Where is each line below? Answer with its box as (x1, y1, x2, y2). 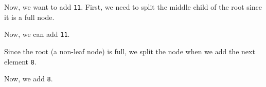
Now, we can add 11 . (4, 29, 70, 39)
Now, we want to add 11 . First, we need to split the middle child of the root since (4, 2, 262, 12)
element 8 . (4, 56, 37, 67)
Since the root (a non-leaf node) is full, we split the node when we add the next (4, 46, 255, 56)
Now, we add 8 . (4, 73, 53, 84)
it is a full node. (4, 11, 55, 22)
